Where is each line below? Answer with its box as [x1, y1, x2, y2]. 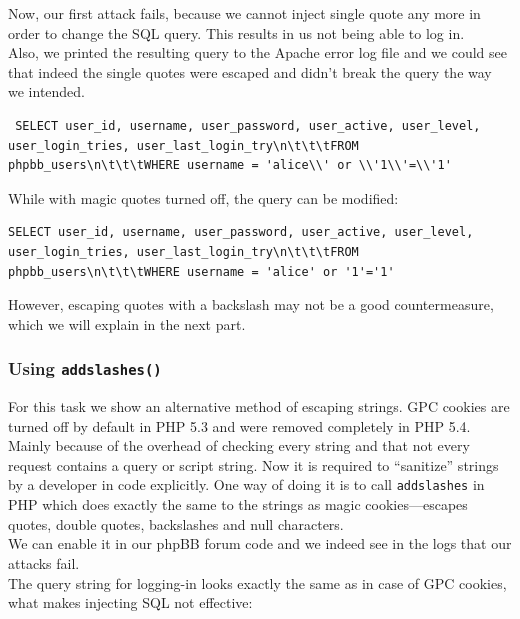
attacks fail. [8, 552, 80, 573]
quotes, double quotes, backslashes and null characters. [8, 513, 344, 534]
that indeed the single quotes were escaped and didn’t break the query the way [8, 61, 492, 82]
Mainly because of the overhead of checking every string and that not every [8, 435, 470, 456]
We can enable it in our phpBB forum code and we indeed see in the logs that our [8, 533, 512, 554]
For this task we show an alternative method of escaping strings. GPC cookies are [8, 396, 510, 417]
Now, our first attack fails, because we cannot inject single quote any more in [8, 3, 481, 23]
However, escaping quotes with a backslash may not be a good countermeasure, [8, 294, 494, 315]
